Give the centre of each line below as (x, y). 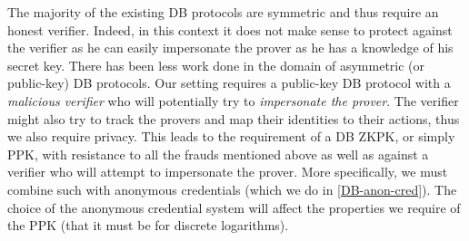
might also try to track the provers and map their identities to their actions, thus (234, 118)
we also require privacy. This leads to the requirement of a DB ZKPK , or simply (231, 136)
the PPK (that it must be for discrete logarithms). (148, 225)
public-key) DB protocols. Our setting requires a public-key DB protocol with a (229, 83)
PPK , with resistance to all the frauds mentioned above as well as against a (218, 154)
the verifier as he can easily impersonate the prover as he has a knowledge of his (230, 48)
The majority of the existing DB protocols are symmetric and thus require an (223, 12)
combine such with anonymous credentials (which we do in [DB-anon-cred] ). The (232, 189)
